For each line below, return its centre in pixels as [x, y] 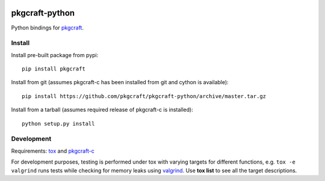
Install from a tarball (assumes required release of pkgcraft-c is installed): [102, 110]
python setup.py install [58, 124]
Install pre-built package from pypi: [55, 55]
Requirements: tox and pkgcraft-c [53, 151]
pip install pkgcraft [54, 69]
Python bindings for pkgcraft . [48, 28]
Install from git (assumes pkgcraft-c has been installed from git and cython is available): [120, 82]
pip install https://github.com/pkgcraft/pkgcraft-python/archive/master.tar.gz [144, 96]
